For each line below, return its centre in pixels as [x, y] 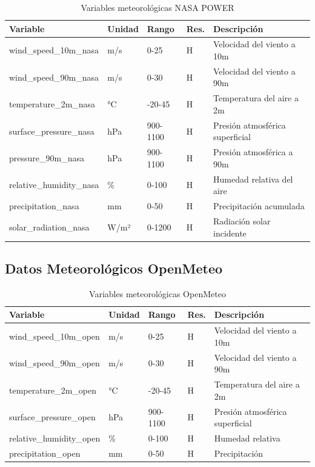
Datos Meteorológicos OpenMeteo [114, 268]
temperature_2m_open [53, 390]
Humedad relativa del [253, 179]
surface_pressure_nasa [52, 131]
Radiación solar [242, 220]
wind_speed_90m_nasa [54, 77]
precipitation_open [45, 453]
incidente [230, 233]
